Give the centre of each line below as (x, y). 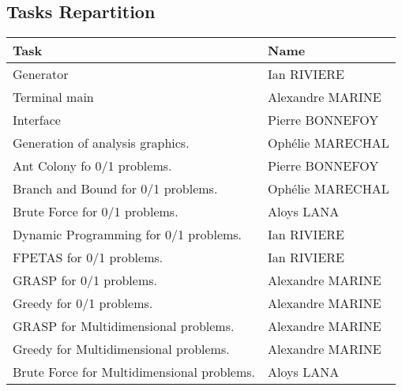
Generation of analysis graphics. (101, 143)
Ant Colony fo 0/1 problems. (92, 166)
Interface (37, 120)
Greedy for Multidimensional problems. (121, 349)
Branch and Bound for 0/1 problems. (115, 189)
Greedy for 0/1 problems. (83, 303)
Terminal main (53, 97)
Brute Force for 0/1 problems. (96, 212)
